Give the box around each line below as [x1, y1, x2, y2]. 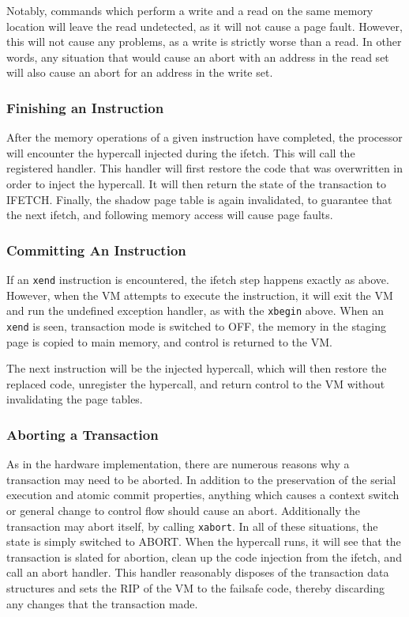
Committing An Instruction [6, 240, 186, 259]
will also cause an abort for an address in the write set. [6, 64, 273, 81]
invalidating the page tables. [6, 391, 143, 407]
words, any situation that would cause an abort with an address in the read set [6, 48, 389, 65]
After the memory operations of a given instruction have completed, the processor [6, 129, 403, 146]
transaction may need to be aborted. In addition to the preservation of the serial [6, 471, 396, 487]
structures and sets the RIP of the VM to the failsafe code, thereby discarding [6, 579, 385, 596]
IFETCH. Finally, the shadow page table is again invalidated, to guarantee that [6, 191, 392, 207]
